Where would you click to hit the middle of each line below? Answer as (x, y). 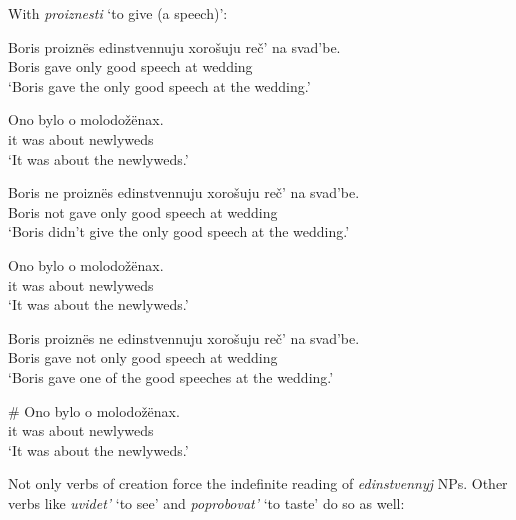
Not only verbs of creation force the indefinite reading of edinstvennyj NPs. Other (258, 483)
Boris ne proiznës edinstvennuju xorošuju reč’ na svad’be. (184, 192)
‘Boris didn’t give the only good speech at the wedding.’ (179, 231)
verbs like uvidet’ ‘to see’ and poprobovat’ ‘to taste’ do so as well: (206, 502)
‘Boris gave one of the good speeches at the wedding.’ (171, 376)
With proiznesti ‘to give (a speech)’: (118, 13)
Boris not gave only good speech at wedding (143, 211)
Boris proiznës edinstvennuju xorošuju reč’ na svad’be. (174, 46)
